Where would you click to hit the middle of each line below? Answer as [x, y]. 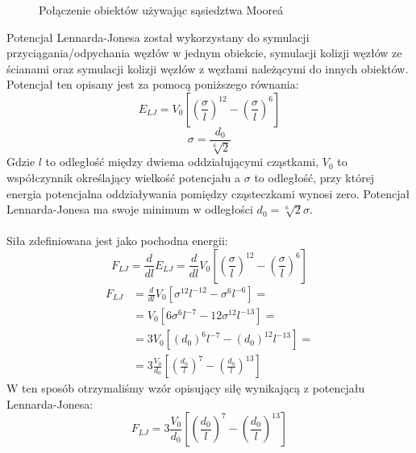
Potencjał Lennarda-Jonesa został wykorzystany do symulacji [158, 37]
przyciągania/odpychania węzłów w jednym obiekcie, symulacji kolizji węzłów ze [204, 53]
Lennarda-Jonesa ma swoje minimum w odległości [130, 209]
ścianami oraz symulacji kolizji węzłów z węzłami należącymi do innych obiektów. [208, 68]
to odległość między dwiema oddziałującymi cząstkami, [182, 162]
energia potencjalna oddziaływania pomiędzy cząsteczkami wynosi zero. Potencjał [208, 193]
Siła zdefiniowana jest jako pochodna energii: [117, 241]
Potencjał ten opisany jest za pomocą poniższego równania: [153, 84]
